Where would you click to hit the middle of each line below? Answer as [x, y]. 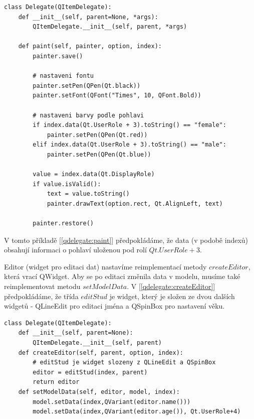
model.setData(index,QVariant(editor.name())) [112, 402]
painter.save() [58, 56]
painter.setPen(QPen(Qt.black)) [87, 86]
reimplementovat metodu [42, 286]
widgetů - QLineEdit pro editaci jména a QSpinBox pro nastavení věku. [114, 306]
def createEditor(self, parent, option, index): [101, 353]
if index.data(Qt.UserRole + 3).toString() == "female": [130, 125]
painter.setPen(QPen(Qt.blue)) [99, 154]
